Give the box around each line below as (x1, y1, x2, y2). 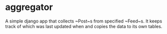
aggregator (5, 1, 53, 13)
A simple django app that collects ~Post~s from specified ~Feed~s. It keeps (5, 18, 162, 24)
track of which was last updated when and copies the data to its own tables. (5, 23, 162, 29)
